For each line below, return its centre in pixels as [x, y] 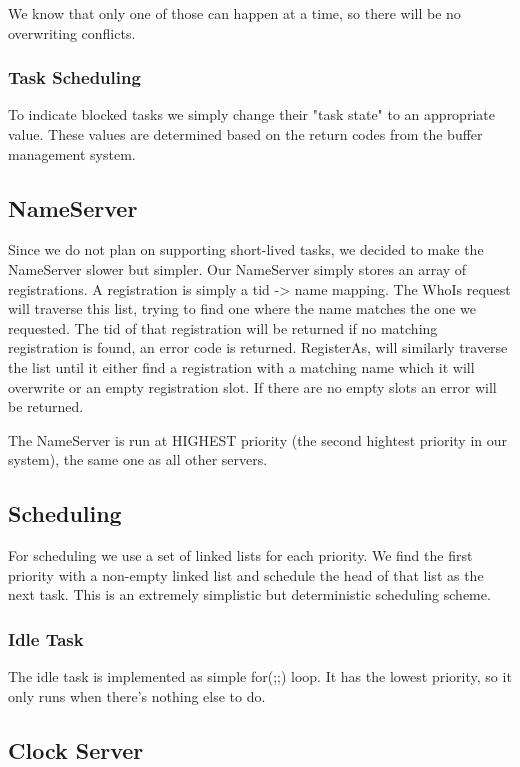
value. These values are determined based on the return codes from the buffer [245, 134]
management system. [72, 153]
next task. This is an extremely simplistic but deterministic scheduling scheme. [249, 594]
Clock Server [76, 749]
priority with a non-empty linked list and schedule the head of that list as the [246, 574]
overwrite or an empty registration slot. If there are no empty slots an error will [252, 386]
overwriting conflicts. [72, 32]
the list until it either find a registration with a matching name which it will [241, 366]
